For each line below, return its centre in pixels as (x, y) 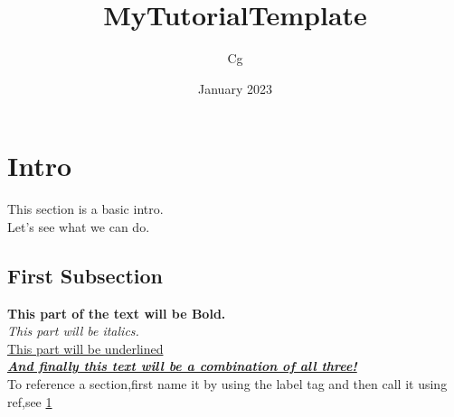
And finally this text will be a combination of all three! (182, 366)
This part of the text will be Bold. (117, 313)
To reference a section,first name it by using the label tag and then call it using (227, 384)
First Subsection (85, 275)
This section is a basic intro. (85, 209)
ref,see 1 (30, 401)
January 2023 (235, 88)
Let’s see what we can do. (79, 226)
